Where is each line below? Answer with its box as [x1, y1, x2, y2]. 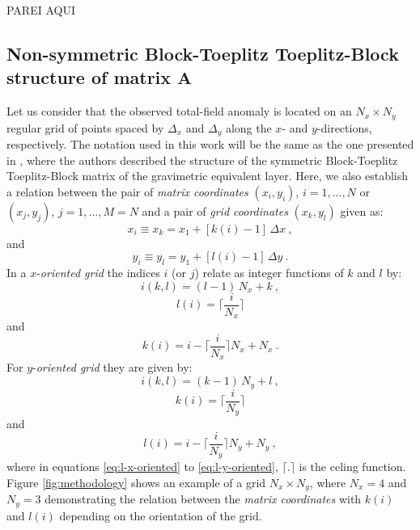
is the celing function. [299, 458, 406, 475]
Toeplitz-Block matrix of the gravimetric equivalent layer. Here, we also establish [6, 167, 409, 184]
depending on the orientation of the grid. [59, 507, 262, 524]
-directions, [316, 119, 372, 136]
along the [225, 119, 272, 136]
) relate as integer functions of [194, 264, 344, 281]
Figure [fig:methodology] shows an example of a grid [6, 473, 266, 490]
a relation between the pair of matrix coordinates [6, 183, 248, 200]
